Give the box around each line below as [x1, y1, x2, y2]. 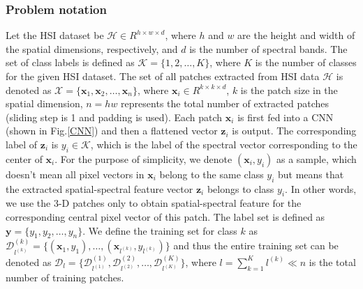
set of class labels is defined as [6, 55, 135, 70]
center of [6, 151, 43, 166]
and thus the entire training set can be [173, 238, 339, 253]
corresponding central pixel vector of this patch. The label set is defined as [6, 209, 325, 224]
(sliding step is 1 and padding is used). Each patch [6, 109, 223, 124]
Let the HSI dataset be [6, 28, 104, 42]
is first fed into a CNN [237, 109, 334, 124]
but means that [278, 166, 344, 181]
